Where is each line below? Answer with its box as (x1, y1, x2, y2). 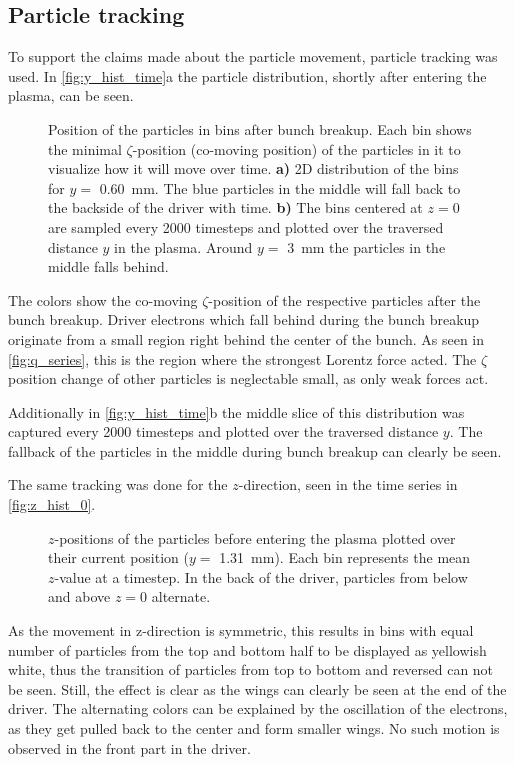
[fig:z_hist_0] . (8, 494, 96, 515)
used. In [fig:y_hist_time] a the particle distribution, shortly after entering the (8, 65, 487, 86)
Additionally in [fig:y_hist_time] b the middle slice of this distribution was (8, 401, 465, 422)
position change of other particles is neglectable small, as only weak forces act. (8, 368, 489, 389)
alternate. (151, 586, 211, 607)
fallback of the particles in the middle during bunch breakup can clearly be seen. (8, 440, 502, 461)
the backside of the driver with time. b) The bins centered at (48, 197, 423, 218)
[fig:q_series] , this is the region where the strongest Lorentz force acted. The (8, 348, 477, 369)
